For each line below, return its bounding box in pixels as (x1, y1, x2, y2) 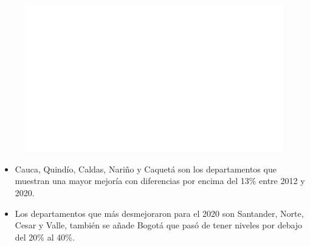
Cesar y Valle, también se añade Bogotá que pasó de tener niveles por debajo (15, 219, 303, 231)
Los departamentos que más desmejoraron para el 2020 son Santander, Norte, (15, 207, 304, 219)
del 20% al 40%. (15, 230, 75, 243)
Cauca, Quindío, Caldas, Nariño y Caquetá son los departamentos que (15, 162, 277, 175)
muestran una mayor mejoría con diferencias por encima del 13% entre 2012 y (15, 174, 305, 187)
